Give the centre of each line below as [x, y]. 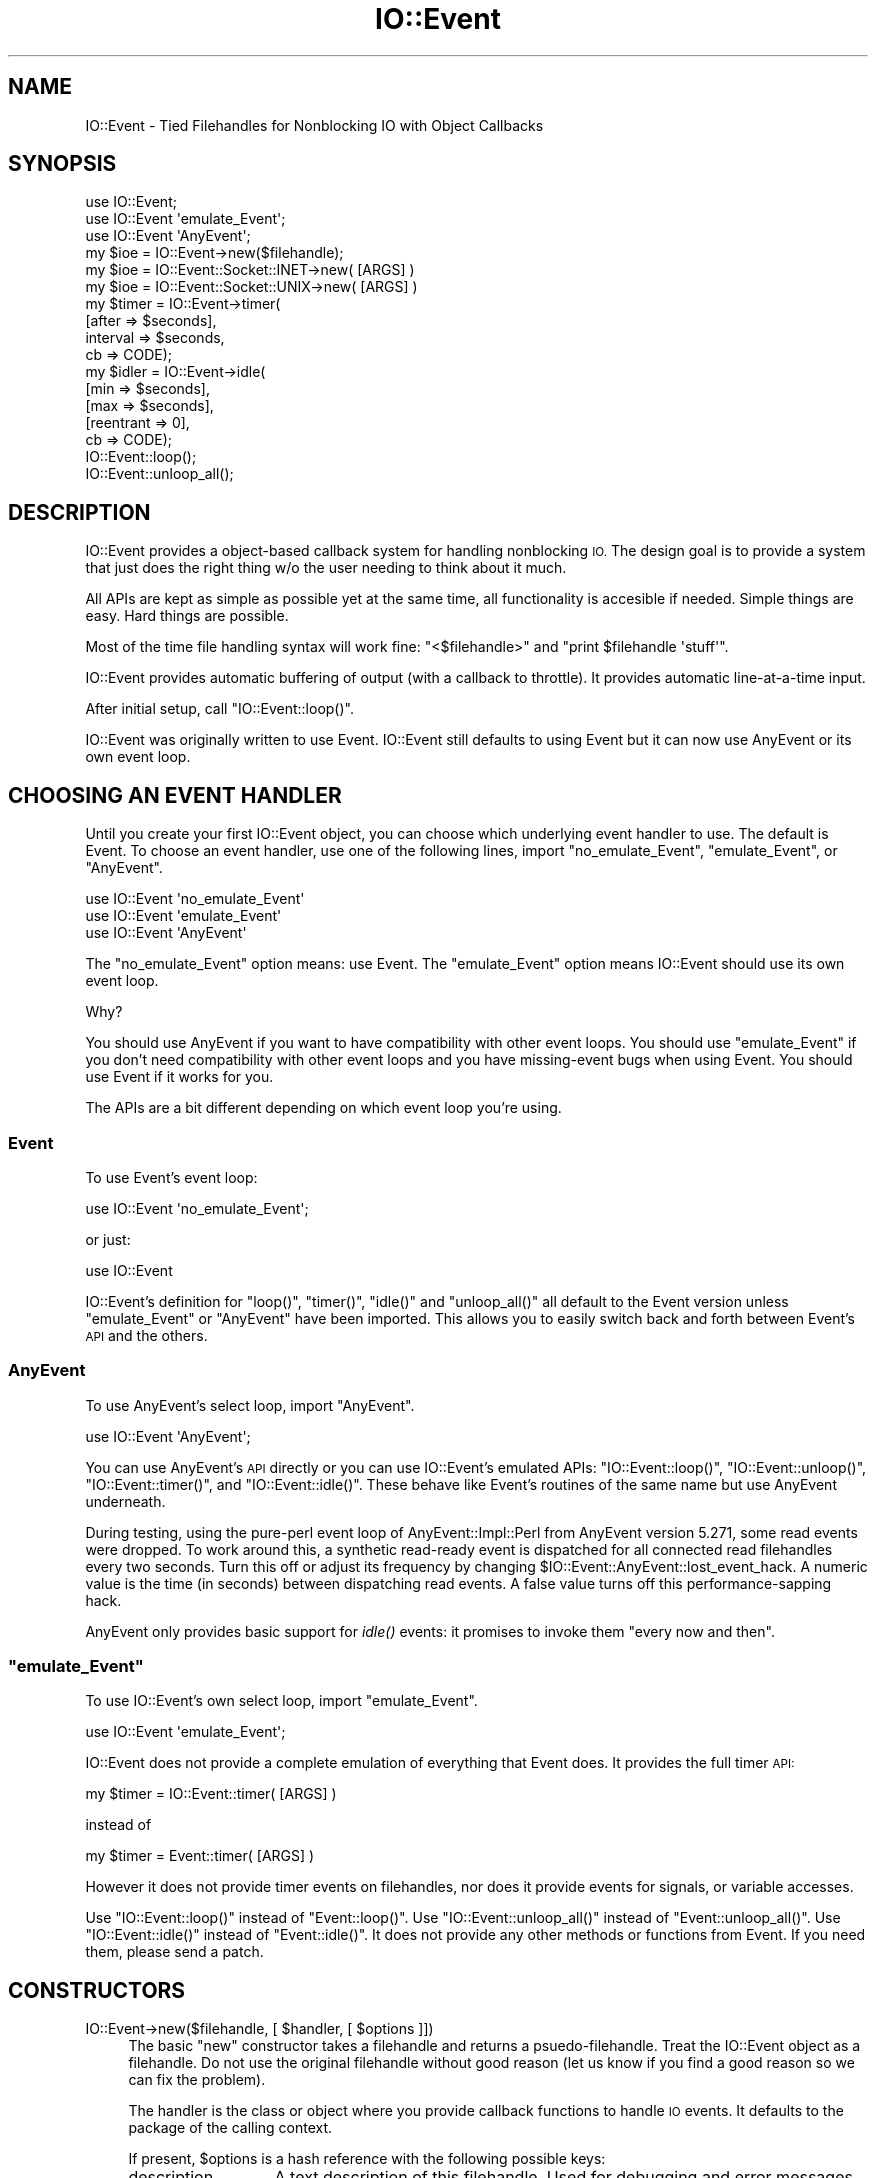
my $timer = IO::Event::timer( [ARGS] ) [211, 1794]
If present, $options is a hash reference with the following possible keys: [367, 2159]
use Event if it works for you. [179, 1077]
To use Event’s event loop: [171, 1177]
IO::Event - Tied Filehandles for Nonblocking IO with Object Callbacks [314, 125]
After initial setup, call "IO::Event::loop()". [219, 709]
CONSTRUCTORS [97, 1990]
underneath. [125, 1501]
